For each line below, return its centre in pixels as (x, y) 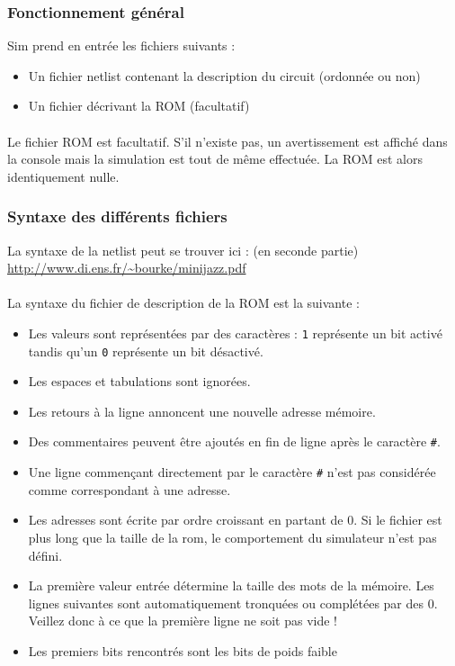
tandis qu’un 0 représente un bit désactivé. (146, 351)
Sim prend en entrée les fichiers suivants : (121, 45)
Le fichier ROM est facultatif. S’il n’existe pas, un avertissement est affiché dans (227, 141)
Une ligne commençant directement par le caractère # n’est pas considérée (232, 472)
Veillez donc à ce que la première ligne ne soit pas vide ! (183, 621)
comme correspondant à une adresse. (129, 489)
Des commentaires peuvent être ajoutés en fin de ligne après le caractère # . (234, 441)
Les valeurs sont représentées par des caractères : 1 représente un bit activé (235, 333)
